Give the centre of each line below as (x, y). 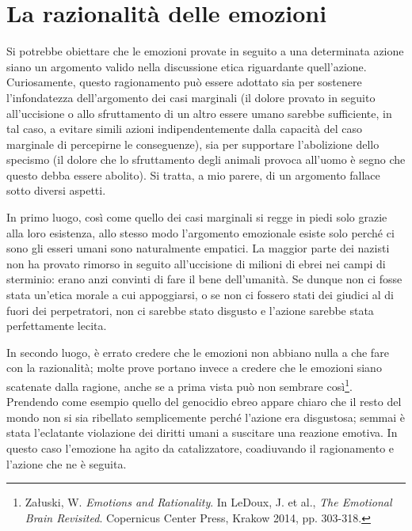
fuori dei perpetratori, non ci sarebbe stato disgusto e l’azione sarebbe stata (190, 310)
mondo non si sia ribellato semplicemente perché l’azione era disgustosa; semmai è (206, 417)
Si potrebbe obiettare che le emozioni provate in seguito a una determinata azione (205, 51)
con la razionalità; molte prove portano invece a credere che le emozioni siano (194, 368)
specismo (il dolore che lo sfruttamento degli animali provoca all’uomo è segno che (206, 159)
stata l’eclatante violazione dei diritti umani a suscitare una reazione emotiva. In (202, 432)
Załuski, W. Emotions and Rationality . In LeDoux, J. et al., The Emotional (208, 502)
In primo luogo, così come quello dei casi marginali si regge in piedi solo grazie (197, 217)
